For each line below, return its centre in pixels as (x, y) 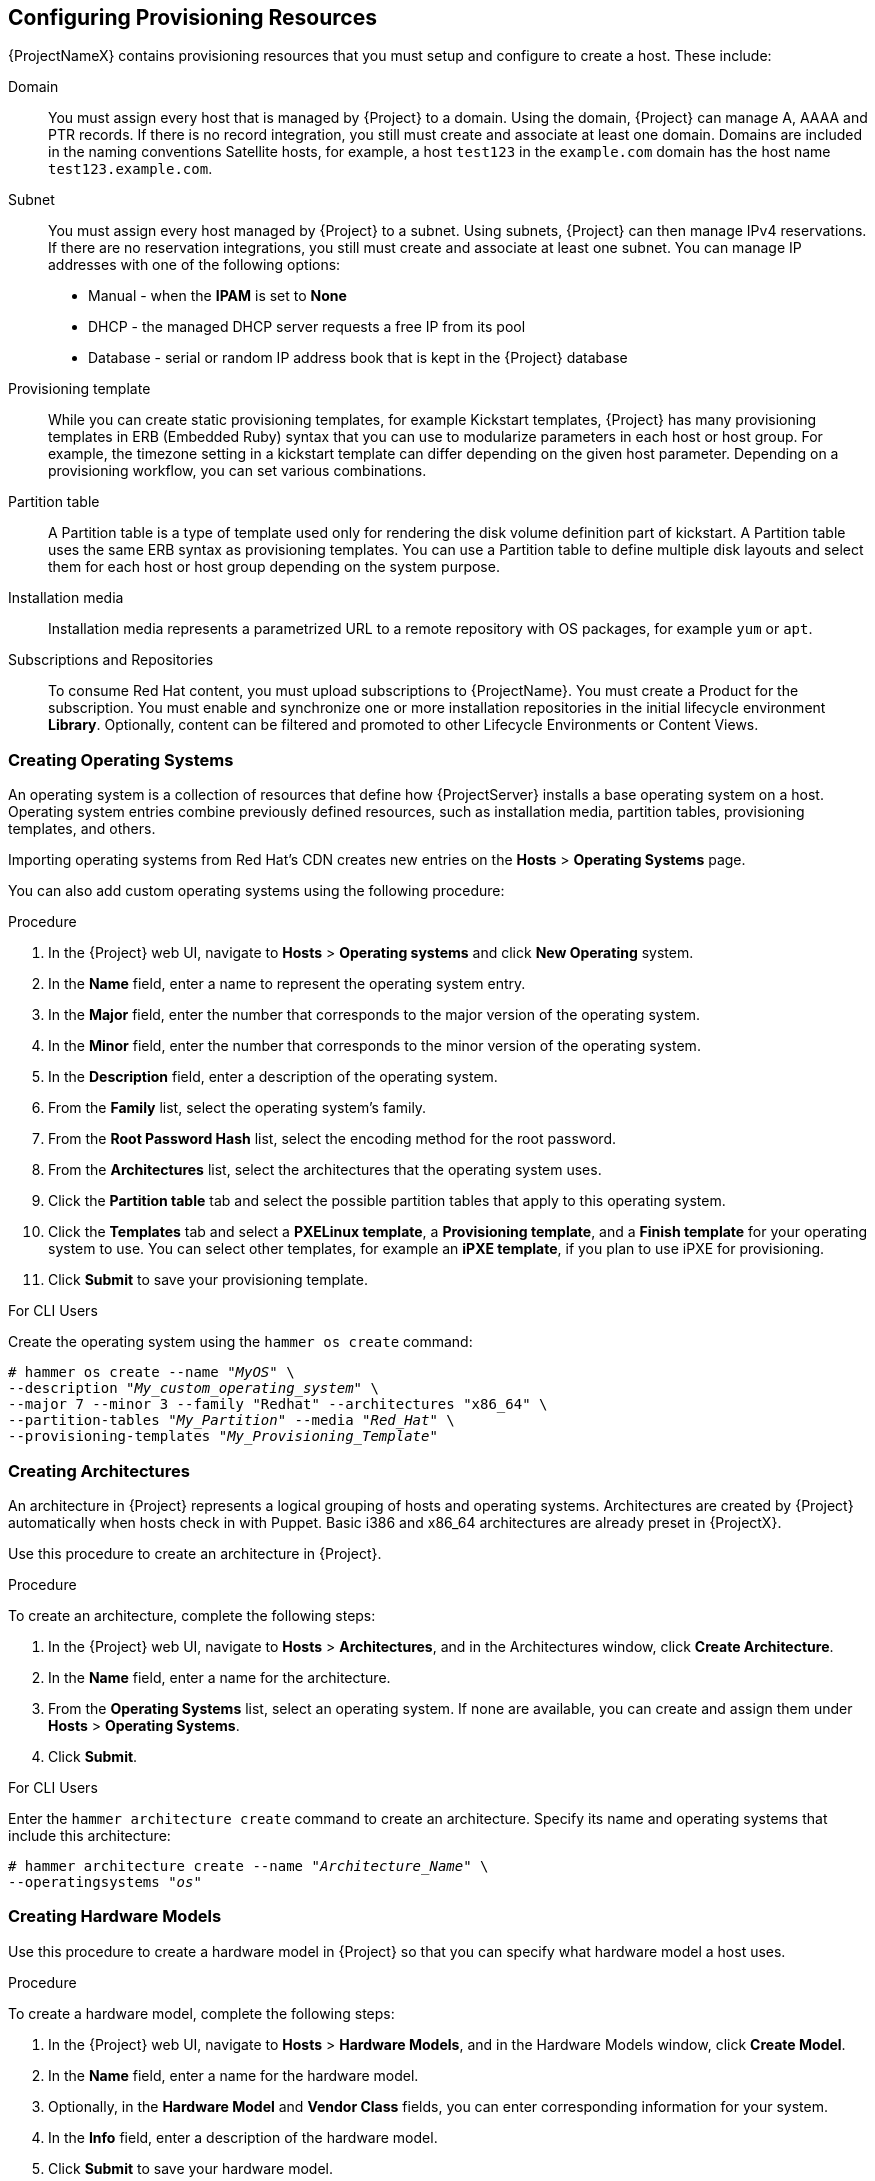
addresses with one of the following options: (194, 265)
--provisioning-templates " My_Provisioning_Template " (223, 1436)
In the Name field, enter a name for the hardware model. (233, 2075)
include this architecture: (89, 1835)
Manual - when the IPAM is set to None (217, 296)
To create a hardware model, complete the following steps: (201, 2013)
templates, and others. (82, 829)
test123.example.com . (130, 169)
